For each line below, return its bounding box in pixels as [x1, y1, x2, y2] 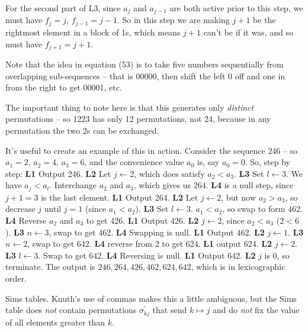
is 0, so [264, 249, 290, 261]
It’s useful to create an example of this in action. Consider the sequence [5, 144, 265, 156]
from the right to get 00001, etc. [5, 81, 122, 94]
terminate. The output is [5, 260, 95, 273]
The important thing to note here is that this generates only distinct [5, 101, 254, 113]
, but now [221, 191, 256, 203]
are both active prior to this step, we [169, 2, 303, 14]
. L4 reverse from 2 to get [89, 237, 184, 250]
